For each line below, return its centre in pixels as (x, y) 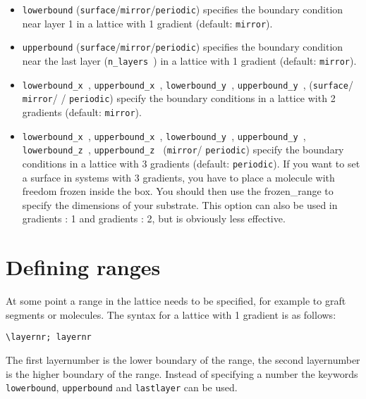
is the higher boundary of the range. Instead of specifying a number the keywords (182, 373)
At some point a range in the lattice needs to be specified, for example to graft (176, 301)
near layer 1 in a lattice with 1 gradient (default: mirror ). (147, 23)
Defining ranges (83, 267)
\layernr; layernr (49, 337)
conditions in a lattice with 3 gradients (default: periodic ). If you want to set (191, 163)
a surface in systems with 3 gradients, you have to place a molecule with (178, 177)
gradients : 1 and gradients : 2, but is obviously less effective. (154, 218)
